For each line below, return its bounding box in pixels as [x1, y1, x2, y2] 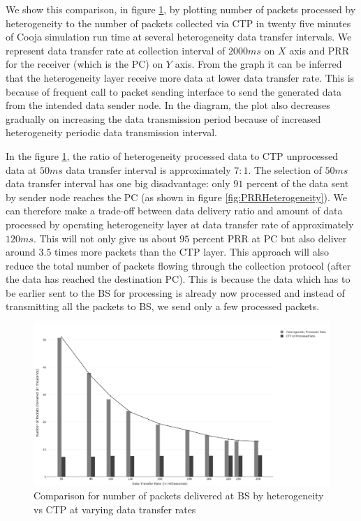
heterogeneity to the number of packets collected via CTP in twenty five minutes [6, 15, 351, 30]
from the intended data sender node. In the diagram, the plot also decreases [6, 98, 330, 112]
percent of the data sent [246, 176, 349, 191]
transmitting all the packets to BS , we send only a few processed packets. [6, 299, 320, 314]
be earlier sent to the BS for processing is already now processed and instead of [6, 285, 345, 300]
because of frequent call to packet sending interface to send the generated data [6, 84, 341, 98]
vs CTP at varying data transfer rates [34, 501, 196, 516]
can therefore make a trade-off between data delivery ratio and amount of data [6, 203, 343, 218]
